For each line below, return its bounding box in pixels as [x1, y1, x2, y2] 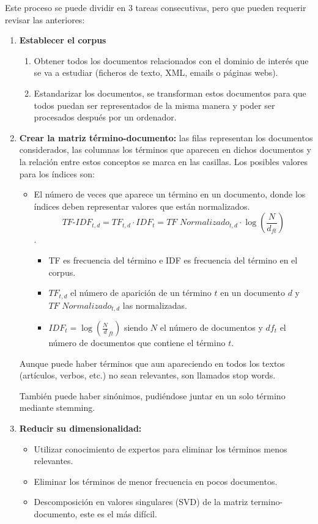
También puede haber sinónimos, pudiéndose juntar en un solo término [19, 389, 286, 402]
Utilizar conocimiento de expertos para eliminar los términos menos [34, 442, 287, 455]
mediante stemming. [19, 401, 95, 414]
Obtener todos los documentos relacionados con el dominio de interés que [34, 54, 309, 67]
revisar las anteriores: [5, 13, 85, 26]
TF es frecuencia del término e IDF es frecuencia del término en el [48, 253, 298, 266]
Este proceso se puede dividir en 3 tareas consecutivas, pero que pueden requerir [5, 1, 306, 13]
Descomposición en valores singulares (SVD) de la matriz [34, 495, 248, 508]
